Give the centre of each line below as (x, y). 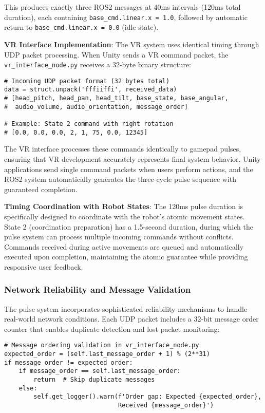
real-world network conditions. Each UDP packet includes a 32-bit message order (131, 319)
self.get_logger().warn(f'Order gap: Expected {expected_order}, (148, 397)
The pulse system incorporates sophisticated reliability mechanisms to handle (126, 308)
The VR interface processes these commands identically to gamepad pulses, (123, 149)
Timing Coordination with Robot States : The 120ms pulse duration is (124, 206)
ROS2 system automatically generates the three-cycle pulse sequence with (120, 179)
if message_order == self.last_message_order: (100, 371)
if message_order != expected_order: (69, 362)
